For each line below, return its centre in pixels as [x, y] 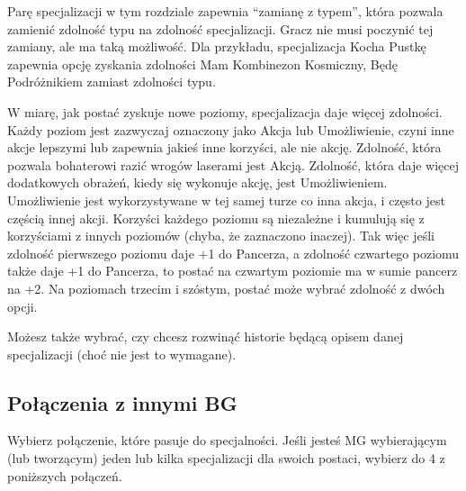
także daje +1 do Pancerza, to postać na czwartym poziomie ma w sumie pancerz [233, 271]
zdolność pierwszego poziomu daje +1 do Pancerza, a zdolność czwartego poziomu [233, 253]
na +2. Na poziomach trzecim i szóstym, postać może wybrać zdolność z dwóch [226, 288]
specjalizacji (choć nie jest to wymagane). [122, 354]
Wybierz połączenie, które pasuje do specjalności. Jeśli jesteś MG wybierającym [227, 440]
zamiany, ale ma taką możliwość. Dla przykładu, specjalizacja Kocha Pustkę [217, 46]
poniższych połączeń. [65, 475]
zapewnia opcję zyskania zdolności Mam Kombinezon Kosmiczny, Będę [202, 64]
